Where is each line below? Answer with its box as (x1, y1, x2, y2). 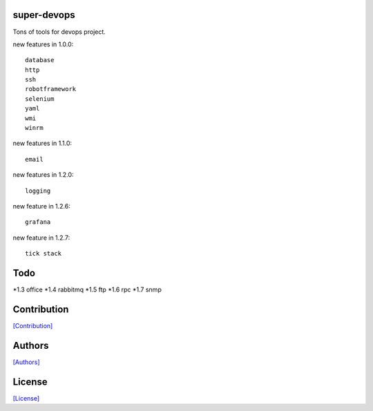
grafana (25, 218, 51, 226)
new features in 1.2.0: (12, 171, 74, 179)
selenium (25, 95, 55, 103)
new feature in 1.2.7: (12, 233, 70, 242)
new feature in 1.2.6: (12, 202, 70, 210)
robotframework (25, 85, 77, 93)
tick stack (25, 249, 62, 258)
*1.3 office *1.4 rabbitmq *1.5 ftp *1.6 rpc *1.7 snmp (12, 285, 162, 294)
